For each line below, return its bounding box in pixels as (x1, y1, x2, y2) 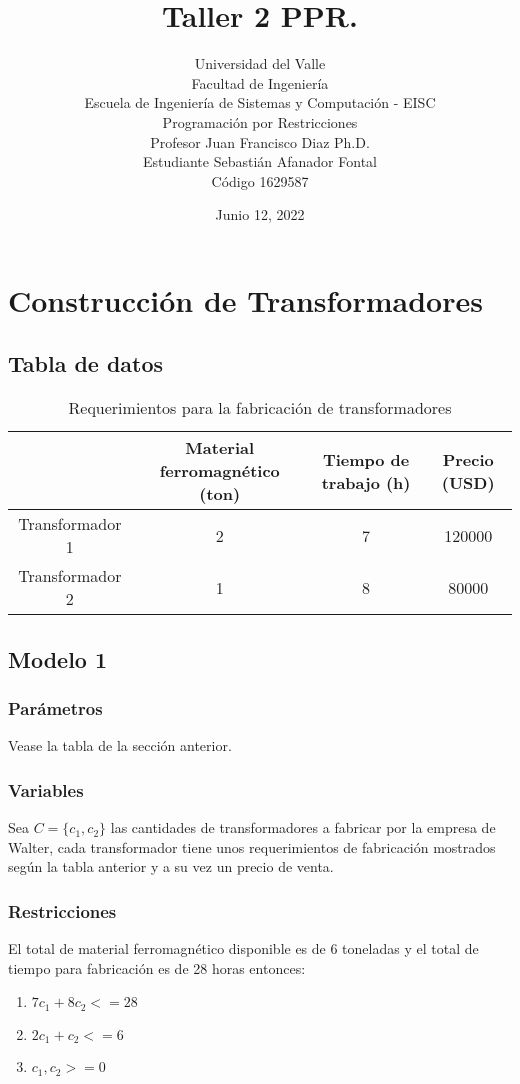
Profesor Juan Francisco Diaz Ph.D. (150, 131, 370, 152)
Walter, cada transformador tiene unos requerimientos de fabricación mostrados (8, 836, 496, 857)
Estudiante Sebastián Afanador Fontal (143, 151, 377, 172)
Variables (8, 777, 84, 802)
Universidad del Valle (194, 53, 326, 74)
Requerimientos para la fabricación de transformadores (68, 396, 452, 420)
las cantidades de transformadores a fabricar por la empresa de (110, 817, 496, 838)
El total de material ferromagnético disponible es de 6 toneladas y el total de (8, 938, 479, 959)
